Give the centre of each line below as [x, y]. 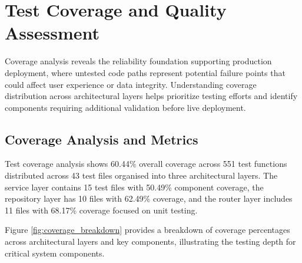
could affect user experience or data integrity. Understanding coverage [131, 84]
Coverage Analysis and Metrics [102, 139]
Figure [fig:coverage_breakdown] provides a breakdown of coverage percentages [147, 230]
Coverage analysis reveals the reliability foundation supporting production [138, 61]
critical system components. [55, 253]
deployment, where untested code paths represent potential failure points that [145, 72]
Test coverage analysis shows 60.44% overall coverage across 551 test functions [146, 164]
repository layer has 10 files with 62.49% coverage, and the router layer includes [149, 198]
